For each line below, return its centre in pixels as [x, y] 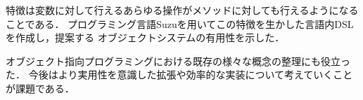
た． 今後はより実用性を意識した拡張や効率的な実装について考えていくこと [179, 74]
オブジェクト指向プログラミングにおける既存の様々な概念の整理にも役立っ [178, 60]
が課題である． [40, 88]
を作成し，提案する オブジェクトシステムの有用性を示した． [145, 37]
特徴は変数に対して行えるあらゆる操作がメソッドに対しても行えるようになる [182, 10]
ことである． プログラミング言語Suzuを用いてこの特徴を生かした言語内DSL [180, 23]
